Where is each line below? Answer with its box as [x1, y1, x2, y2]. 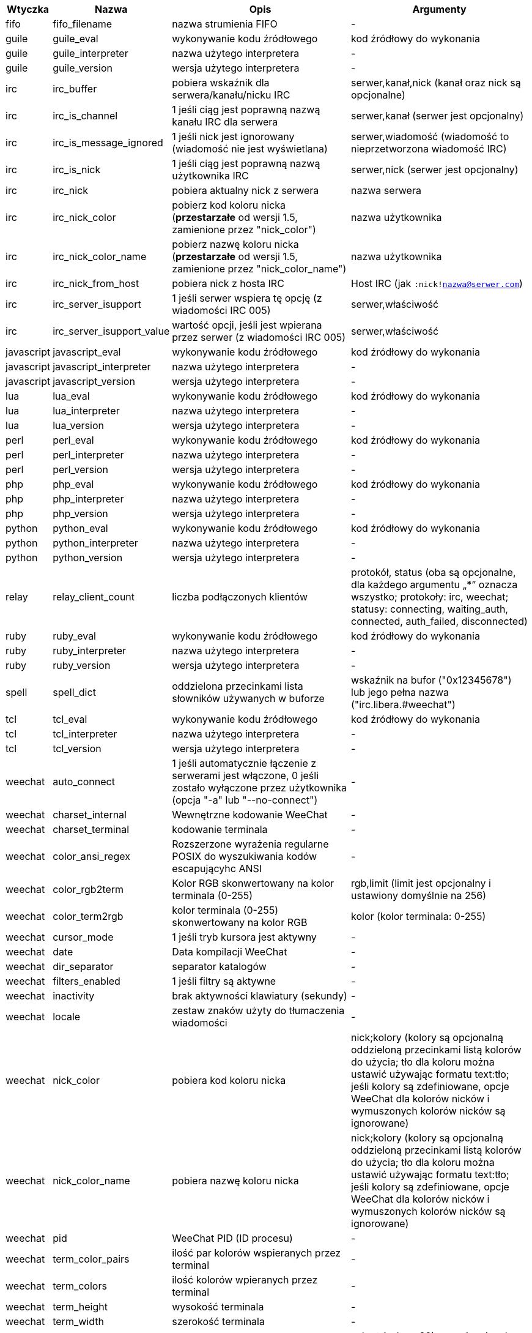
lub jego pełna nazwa [351, 686, 449, 698]
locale [53, 1010, 81, 1023]
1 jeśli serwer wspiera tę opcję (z [172, 292, 322, 304]
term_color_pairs [53, 1253, 130, 1265]
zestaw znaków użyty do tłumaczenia [172, 1004, 345, 1017]
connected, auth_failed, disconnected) [351, 615, 528, 627]
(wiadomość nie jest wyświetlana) [172, 143, 328, 155]
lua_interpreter [53, 405, 120, 417]
